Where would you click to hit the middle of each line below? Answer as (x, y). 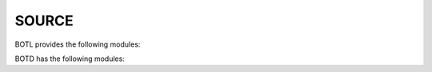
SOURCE (44, 21)
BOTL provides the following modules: (78, 44)
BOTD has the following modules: (70, 59)
